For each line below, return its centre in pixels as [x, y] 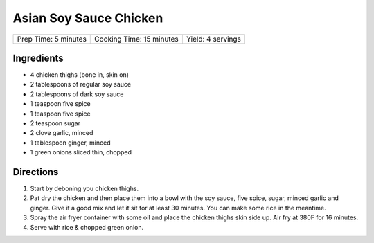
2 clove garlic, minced [62, 133]
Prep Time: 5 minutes [52, 39]
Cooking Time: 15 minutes [137, 39]
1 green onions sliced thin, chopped [81, 152]
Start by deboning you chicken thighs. [84, 189]
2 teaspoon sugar [55, 123]
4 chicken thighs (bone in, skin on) [80, 75]
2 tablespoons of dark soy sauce [77, 94]
